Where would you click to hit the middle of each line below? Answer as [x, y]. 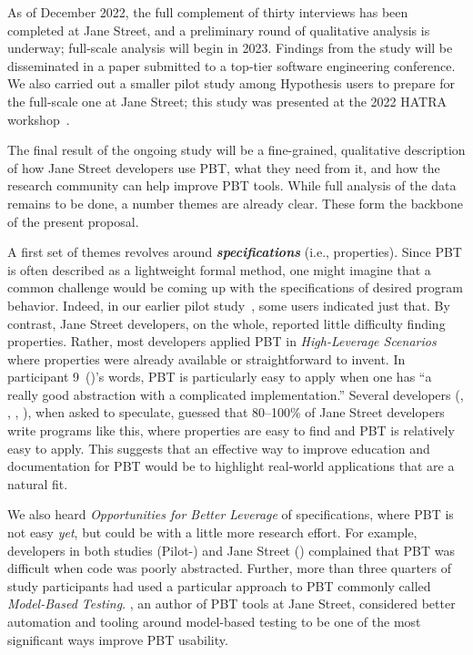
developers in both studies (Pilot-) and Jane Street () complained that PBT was [231, 550]
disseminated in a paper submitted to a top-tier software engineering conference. [231, 65]
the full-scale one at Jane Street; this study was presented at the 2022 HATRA [227, 101]
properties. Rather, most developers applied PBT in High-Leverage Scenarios [222, 341]
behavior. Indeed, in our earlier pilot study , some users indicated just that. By [229, 305]
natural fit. [38, 483]
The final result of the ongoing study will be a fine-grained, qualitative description [236, 150]
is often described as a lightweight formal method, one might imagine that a [219, 269]
